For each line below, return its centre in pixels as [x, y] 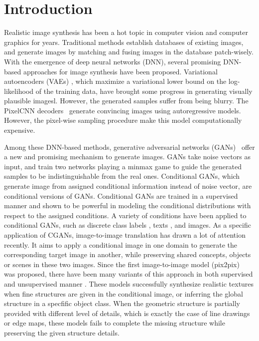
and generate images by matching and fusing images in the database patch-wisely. [129, 52]
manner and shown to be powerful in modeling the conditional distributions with [128, 205]
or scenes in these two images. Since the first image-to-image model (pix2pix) [122, 264]
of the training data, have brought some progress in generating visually [144, 91]
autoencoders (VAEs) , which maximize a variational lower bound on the [115, 81]
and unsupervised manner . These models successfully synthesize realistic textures [129, 283]
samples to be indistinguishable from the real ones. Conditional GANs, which [122, 176]
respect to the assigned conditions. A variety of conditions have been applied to [125, 215]
